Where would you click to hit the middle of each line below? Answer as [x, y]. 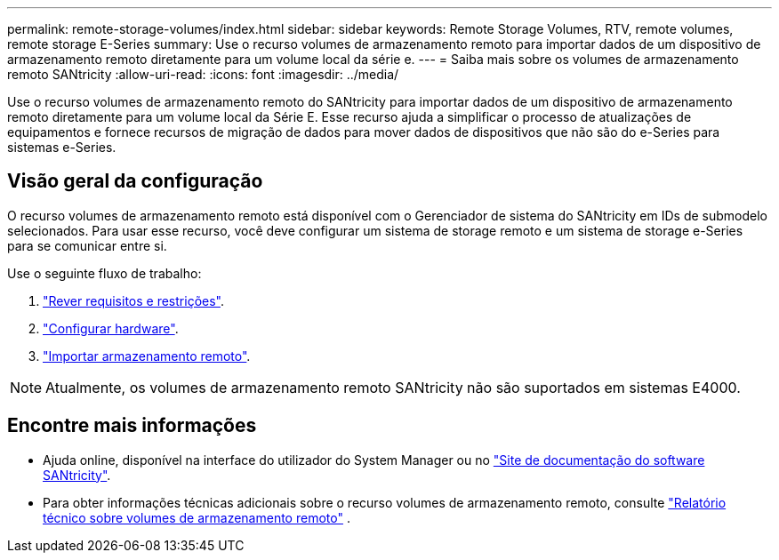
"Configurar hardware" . [111, 328]
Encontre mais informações [132, 426]
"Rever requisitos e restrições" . [133, 300]
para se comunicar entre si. [87, 245]
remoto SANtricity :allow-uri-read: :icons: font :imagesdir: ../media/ [203, 74]
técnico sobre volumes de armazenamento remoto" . [197, 517]
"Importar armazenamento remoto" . [147, 356]
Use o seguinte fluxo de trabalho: [104, 273]
